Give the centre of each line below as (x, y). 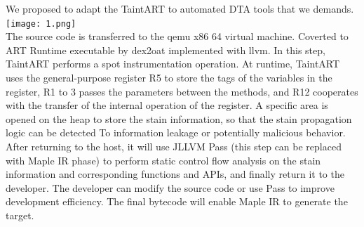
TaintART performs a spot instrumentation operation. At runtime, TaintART (173, 64)
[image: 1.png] (41, 24)
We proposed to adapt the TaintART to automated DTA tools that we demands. (180, 8)
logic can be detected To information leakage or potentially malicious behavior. (176, 132)
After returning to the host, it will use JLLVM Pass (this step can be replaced (174, 146)
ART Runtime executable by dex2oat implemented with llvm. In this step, (166, 50)
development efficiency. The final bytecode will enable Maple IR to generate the (177, 201)
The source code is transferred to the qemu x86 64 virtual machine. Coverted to (177, 36)
